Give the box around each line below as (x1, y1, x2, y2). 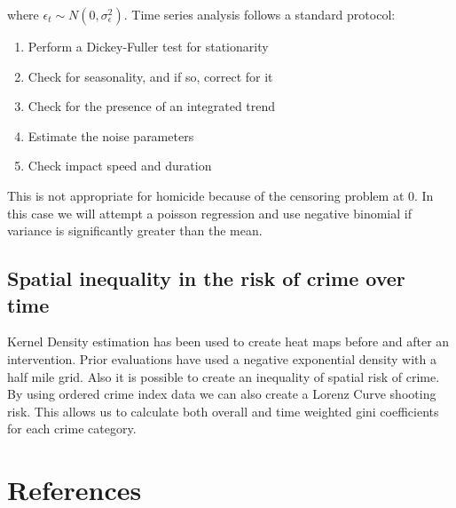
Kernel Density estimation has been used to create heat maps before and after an (7, 332, 450, 351)
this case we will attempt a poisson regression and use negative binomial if (7, 203, 412, 222)
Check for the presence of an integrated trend (28, 97, 276, 115)
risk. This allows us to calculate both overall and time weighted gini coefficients (7, 401, 439, 420)
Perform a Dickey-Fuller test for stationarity (28, 37, 269, 55)
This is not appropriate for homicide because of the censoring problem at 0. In (7, 186, 434, 204)
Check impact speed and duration (28, 156, 212, 175)
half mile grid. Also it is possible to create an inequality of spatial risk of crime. (7, 367, 440, 385)
